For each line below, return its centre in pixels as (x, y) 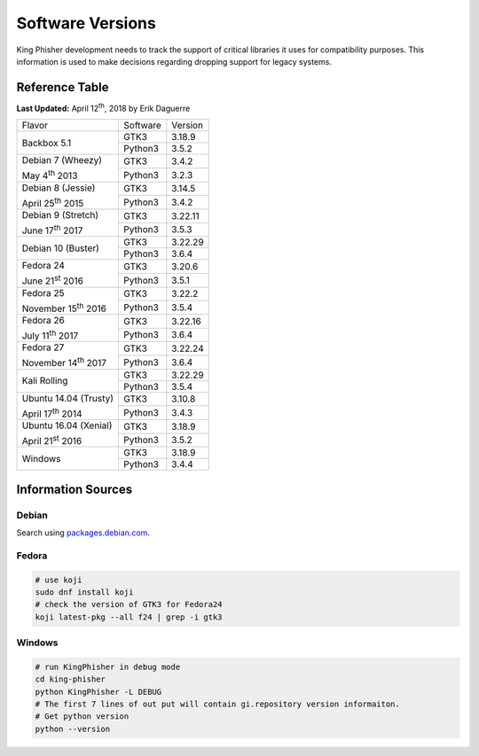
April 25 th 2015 (53, 202)
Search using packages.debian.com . (83, 533)
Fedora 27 (43, 347)
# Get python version (82, 717)
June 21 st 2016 (53, 280)
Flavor (35, 126)
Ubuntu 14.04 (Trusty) (68, 398)
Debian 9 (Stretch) (60, 214)
